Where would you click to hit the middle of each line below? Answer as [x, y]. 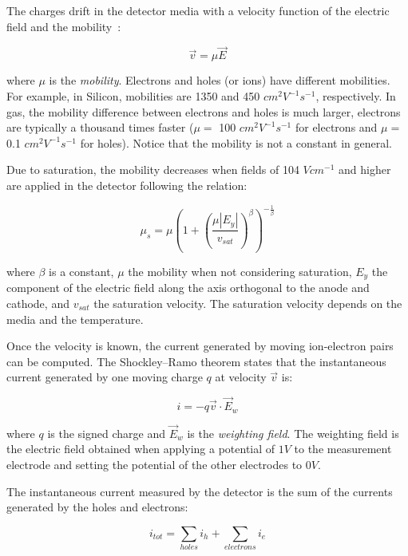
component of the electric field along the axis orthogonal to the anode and [188, 288]
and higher [365, 170]
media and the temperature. [75, 319]
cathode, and [38, 303]
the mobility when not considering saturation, [240, 271]
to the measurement [343, 449]
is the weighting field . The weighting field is [293, 433]
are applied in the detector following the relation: [127, 185]
